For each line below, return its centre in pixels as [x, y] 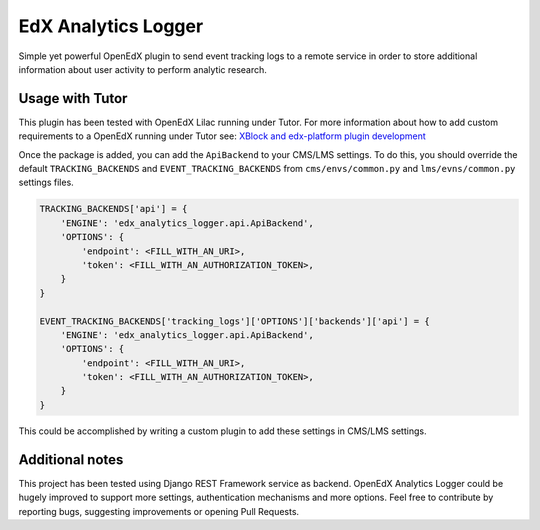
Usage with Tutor [73, 98]
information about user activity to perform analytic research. [142, 69]
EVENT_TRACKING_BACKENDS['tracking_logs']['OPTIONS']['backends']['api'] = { [234, 321]
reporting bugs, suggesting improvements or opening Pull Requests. [159, 511]
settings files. [46, 182]
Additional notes [71, 459]
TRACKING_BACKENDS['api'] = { [113, 209]
